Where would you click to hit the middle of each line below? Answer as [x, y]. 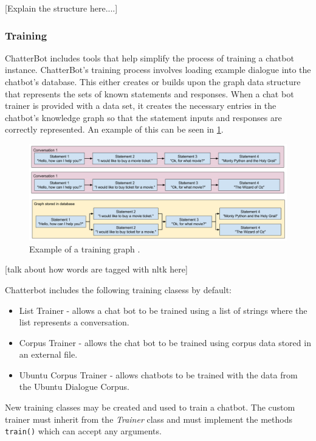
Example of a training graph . [85, 248]
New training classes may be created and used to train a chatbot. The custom [150, 407]
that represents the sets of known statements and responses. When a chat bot [149, 93]
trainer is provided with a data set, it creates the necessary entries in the [141, 106]
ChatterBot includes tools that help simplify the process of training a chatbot [149, 57]
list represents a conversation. [74, 322]
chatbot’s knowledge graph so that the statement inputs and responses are [143, 117]
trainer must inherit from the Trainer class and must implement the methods [149, 419]
